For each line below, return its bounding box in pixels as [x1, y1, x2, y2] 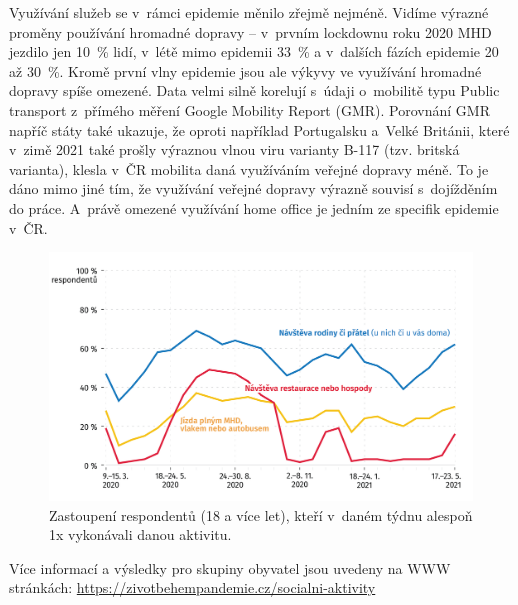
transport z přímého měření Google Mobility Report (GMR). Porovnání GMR [9, 99, 490, 120]
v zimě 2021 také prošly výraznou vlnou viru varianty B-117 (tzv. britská [9, 139, 460, 160]
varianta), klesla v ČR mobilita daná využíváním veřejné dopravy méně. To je [9, 158, 489, 179]
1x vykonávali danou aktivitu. [49, 524, 232, 545]
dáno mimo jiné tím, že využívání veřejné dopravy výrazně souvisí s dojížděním [9, 178, 498, 199]
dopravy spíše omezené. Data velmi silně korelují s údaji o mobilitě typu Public [9, 80, 500, 101]
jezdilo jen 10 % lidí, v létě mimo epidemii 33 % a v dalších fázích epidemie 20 [9, 41, 499, 62]
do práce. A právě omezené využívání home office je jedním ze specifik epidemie [9, 197, 499, 218]
